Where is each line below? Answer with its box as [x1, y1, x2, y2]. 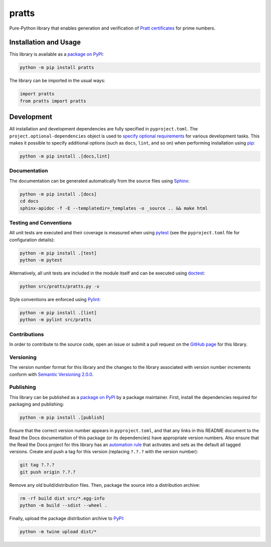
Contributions [9, 331, 44, 338]
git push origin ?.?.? [20, 469, 76, 475]
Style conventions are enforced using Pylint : [9, 297, 101, 303]
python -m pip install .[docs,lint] [20, 154, 110, 159]
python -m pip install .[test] [20, 250, 97, 256]
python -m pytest [20, 257, 63, 263]
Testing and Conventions [9, 219, 72, 226]
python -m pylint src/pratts [20, 317, 92, 323]
